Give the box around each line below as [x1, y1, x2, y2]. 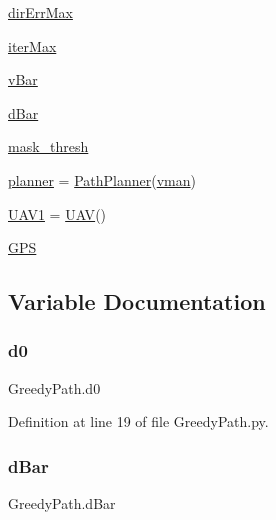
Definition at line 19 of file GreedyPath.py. [8, 411, 269, 432]
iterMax [8, 35, 57, 56]
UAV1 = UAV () [8, 203, 107, 224]
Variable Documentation [8, 286, 266, 317]
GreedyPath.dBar [8, 493, 116, 514]
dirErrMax [8, 2, 73, 22]
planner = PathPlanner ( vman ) [8, 169, 196, 190]
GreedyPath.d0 [8, 377, 101, 398]
